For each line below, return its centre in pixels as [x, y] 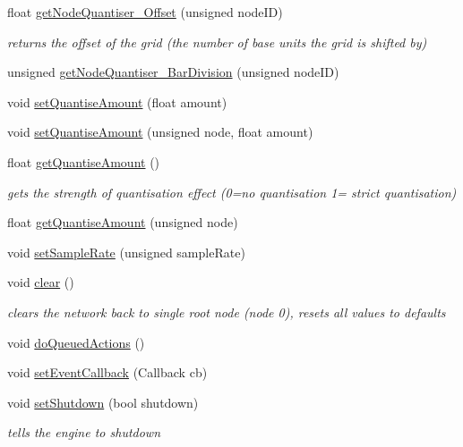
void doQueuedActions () [76, 342]
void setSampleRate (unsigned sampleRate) [126, 252]
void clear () [41, 282]
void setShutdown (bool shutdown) [103, 402]
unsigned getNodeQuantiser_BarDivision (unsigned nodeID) [173, 72]
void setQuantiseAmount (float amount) [117, 101]
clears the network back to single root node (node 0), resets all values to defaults [227, 312]
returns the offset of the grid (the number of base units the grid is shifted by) [217, 42]
